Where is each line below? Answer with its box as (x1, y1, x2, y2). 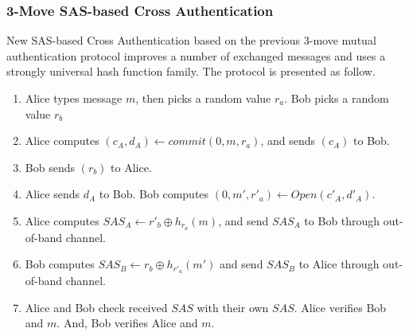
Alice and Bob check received (25, 299, 168, 315)
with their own (197, 299, 269, 315)
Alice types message (25, 90, 123, 106)
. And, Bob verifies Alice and (56, 315, 198, 331)
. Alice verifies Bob (294, 299, 387, 315)
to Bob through (304, 212, 380, 229)
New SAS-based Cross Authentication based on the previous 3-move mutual (6, 32, 376, 49)
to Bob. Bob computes (99, 186, 209, 202)
